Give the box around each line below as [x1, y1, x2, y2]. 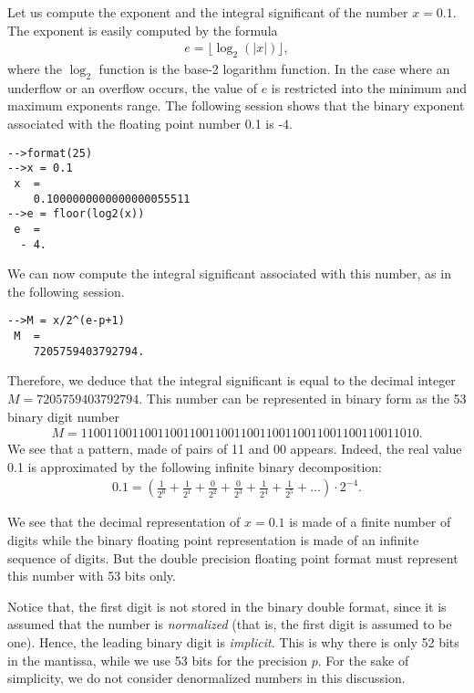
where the [7, 59, 62, 79]
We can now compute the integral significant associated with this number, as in [7, 264, 451, 283]
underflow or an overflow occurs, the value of [7, 78, 258, 97]
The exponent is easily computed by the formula [7, 20, 278, 39]
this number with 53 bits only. [7, 566, 176, 585]
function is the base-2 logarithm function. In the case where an [98, 59, 450, 79]
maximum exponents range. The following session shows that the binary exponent [7, 96, 465, 115]
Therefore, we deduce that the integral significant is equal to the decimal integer [7, 371, 456, 390]
